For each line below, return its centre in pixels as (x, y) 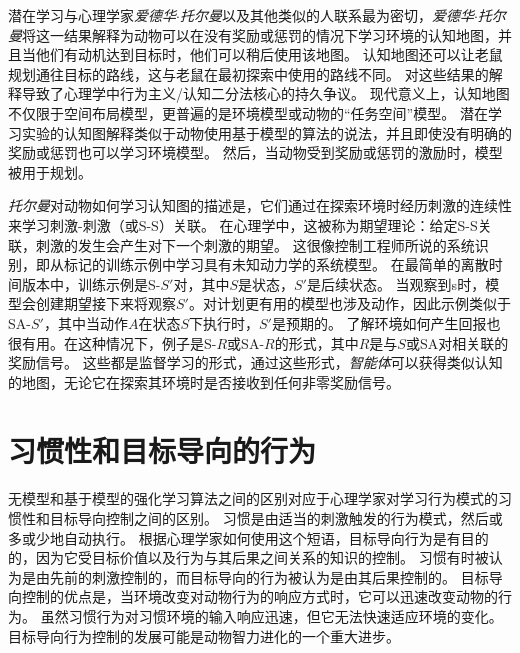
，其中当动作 (85, 322)
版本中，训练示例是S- (91, 283)
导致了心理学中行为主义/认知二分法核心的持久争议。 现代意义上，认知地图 (265, 93)
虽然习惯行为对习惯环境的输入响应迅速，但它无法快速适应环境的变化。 (271, 615)
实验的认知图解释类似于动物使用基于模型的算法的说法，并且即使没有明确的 (266, 132)
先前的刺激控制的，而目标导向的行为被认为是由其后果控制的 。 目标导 (276, 576)
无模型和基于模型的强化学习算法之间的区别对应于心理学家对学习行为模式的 (253, 498)
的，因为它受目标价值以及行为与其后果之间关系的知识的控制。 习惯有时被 (248, 557)
